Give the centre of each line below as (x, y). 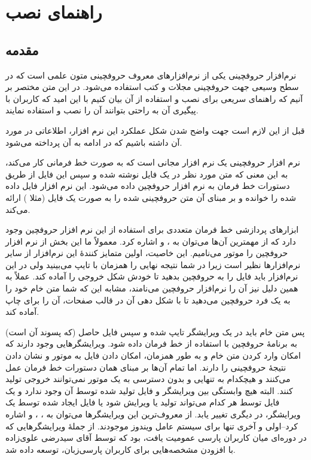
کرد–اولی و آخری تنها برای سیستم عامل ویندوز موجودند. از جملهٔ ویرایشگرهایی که (152, 426)
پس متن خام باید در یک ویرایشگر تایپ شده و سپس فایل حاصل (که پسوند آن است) (155, 331)
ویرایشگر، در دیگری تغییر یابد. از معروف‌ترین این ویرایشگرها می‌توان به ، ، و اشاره (153, 414)
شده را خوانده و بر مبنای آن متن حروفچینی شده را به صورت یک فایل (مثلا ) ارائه (151, 197)
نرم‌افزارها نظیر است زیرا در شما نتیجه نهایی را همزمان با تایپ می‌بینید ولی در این (153, 264)
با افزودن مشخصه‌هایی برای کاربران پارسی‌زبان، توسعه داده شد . (121, 449)
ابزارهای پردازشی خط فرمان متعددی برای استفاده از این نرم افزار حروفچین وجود (152, 229)
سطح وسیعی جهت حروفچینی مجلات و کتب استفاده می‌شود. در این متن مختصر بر (152, 87)
